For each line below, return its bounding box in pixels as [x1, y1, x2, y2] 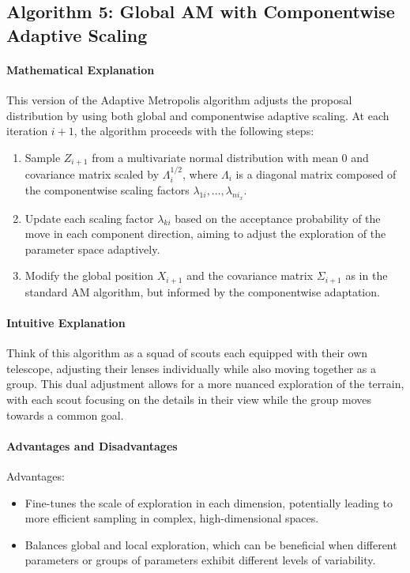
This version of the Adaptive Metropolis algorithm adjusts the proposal [6, 91, 352, 107]
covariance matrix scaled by [24, 166, 160, 183]
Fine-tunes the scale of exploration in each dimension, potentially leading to [24, 494, 393, 511]
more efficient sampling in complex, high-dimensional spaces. [24, 510, 319, 526]
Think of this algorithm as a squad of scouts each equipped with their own [6, 345, 368, 361]
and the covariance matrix [186, 267, 314, 284]
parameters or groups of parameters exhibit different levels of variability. [24, 552, 376, 568]
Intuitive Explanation [6, 315, 126, 331]
